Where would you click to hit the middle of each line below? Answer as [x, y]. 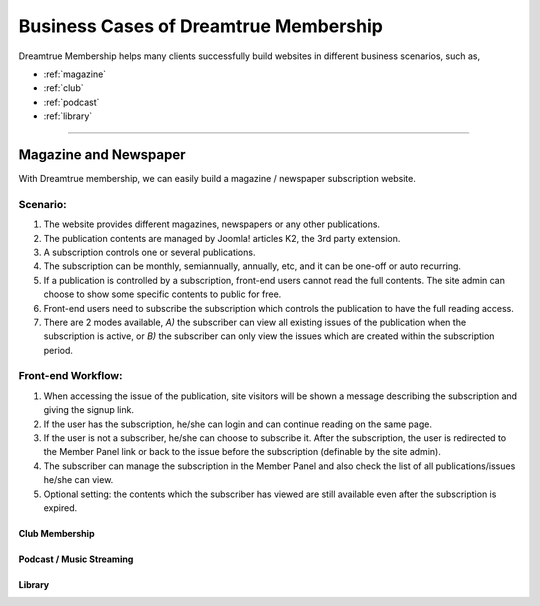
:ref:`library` [68, 116]
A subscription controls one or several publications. [149, 252]
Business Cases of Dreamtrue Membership [201, 26]
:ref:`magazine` [75, 74]
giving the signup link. [89, 410]
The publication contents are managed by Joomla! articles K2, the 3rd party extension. [222, 238]
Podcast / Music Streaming [76, 559]
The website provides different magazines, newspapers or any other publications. [211, 224]
